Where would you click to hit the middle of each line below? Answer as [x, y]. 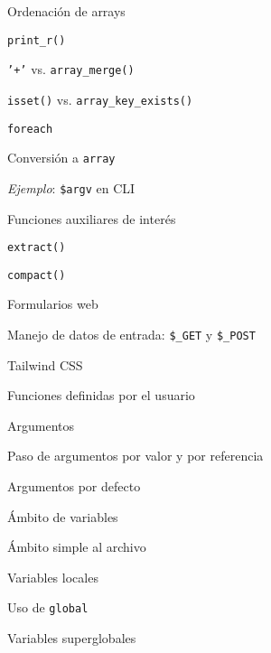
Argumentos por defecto [74, 486]
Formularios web [53, 304]
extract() [37, 248]
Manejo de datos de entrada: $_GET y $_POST [131, 335]
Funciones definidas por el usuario [101, 395]
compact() [37, 275]
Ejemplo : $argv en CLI [71, 187]
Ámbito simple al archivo [77, 547]
